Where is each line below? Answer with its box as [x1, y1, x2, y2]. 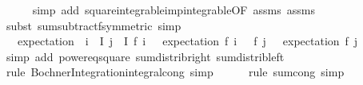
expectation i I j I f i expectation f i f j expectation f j [17, 33, 358, 49]
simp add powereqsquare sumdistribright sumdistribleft [6, 48, 285, 64]
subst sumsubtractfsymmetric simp [6, 17, 181, 33]
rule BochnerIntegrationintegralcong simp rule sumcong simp [6, 64, 345, 80]
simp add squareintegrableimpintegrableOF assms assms [32, 2, 315, 17]
